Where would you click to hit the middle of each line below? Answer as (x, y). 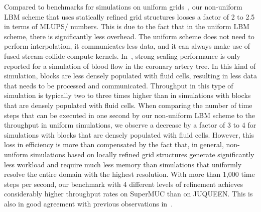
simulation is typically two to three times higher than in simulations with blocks (127, 95)
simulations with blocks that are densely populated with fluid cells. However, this (129, 134)
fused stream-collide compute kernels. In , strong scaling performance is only (122, 56)
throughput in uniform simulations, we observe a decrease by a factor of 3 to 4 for (130, 125)
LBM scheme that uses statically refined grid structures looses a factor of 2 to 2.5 (129, 16)
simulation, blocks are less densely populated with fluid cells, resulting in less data (130, 76)
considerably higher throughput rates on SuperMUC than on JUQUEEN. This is (128, 194)
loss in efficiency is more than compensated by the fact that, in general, (114, 144)
